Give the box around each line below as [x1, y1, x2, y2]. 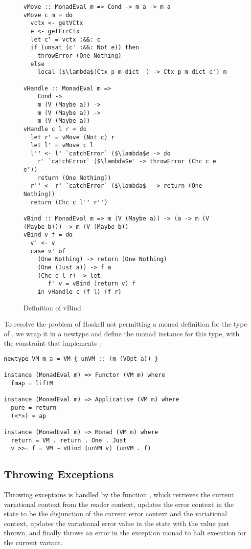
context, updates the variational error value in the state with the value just [4, 518, 229, 528]
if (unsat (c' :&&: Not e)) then [30, 44, 139, 51]
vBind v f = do [23, 231, 73, 239]
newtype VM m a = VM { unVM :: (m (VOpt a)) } [4, 355, 158, 362]
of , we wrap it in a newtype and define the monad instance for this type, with [4, 328, 240, 338]
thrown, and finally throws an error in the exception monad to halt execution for [4, 527, 247, 538]
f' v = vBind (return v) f [48, 280, 136, 287]
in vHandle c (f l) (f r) [37, 288, 122, 295]
